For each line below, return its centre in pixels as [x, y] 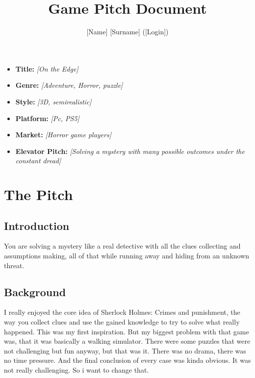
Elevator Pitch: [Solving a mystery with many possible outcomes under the [130, 151]
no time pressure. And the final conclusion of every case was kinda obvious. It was [127, 360]
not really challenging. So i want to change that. [76, 370]
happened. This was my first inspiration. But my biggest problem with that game [127, 331]
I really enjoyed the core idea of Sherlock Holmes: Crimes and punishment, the [122, 312]
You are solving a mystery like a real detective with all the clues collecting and [122, 246]
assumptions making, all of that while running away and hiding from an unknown [127, 256]
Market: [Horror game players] [63, 135]
